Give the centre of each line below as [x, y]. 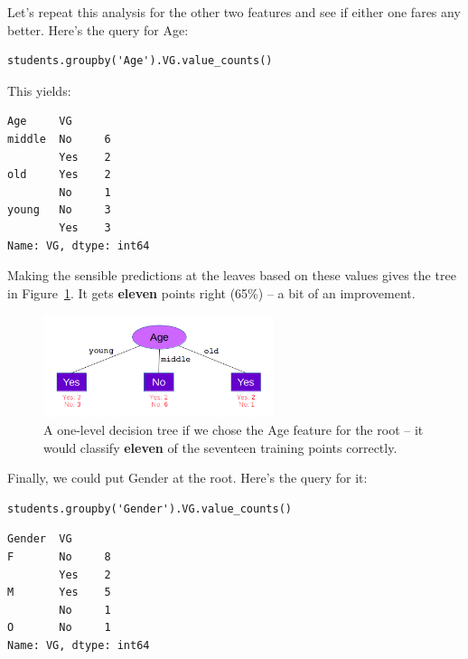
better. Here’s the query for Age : [98, 29]
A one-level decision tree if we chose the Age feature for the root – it [234, 429]
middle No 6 [59, 139]
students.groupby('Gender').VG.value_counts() [150, 508]
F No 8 [59, 556]
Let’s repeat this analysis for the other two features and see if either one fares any [234, 12]
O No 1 [59, 628]
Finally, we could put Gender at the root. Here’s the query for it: [187, 478]
